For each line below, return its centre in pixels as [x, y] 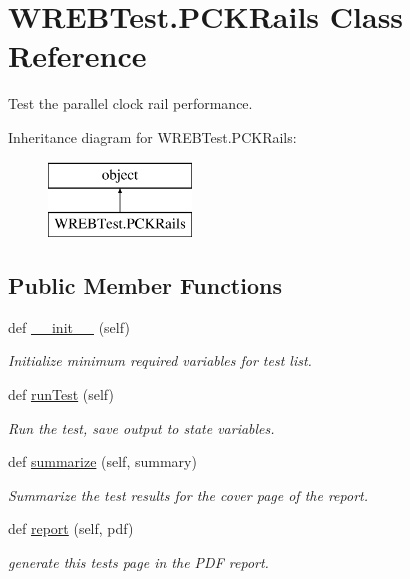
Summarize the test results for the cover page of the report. [188, 494]
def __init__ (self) [69, 326]
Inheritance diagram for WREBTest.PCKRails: [152, 136]
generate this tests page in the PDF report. [138, 562]
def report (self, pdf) [71, 528]
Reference [77, 55]
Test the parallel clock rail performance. [130, 103]
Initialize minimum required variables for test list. [160, 360]
